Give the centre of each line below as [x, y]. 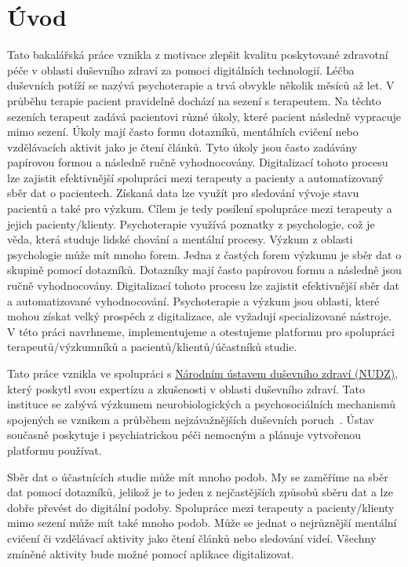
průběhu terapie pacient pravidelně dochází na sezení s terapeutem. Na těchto [194, 100]
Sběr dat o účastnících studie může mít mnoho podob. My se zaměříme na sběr [198, 476]
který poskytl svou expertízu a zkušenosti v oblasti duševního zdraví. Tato [186, 388]
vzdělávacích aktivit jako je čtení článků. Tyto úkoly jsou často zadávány [182, 146]
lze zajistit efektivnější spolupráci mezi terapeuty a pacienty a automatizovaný [195, 177]
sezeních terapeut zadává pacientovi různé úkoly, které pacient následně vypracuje [204, 116]
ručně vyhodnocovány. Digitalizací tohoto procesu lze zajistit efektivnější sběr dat [203, 285]
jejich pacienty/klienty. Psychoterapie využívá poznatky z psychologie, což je [191, 223]
